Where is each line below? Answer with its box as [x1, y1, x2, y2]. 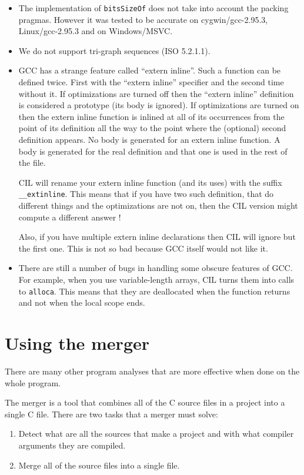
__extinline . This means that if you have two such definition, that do [18, 188, 274, 200]
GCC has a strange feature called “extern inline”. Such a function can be [18, 64, 281, 76]
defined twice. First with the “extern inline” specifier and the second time [18, 76, 284, 88]
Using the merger [5, 331, 150, 355]
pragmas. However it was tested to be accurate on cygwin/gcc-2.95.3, [18, 13, 268, 25]
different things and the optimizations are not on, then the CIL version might [18, 199, 298, 212]
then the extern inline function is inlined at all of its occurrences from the [18, 110, 285, 122]
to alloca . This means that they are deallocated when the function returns [18, 285, 290, 297]
